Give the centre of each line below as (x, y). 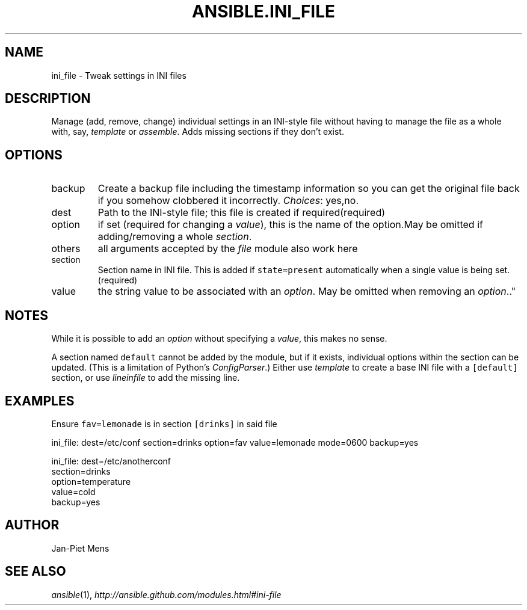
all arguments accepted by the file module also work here (228, 249)
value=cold (73, 491)
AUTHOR (32, 525)
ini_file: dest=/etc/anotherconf (111, 461)
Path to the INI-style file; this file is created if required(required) (242, 213)
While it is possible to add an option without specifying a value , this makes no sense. (219, 339)
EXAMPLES (40, 401)
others (66, 249)
